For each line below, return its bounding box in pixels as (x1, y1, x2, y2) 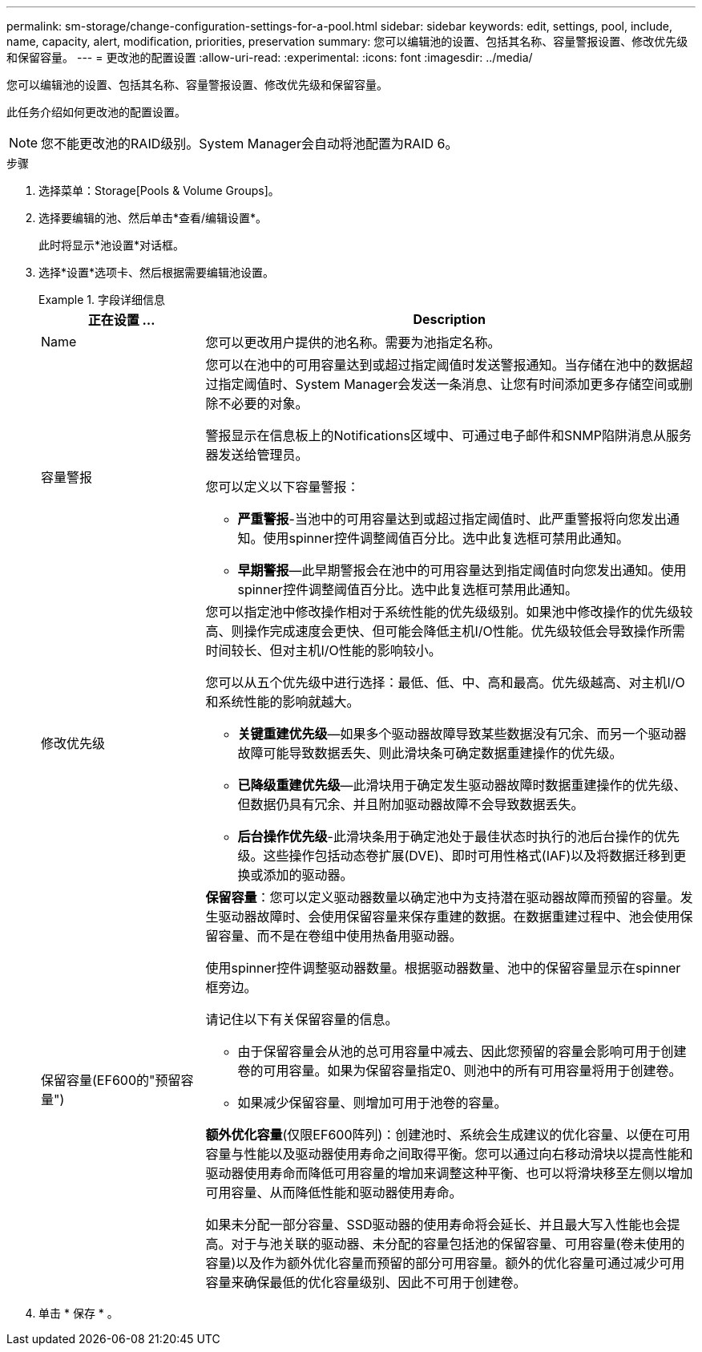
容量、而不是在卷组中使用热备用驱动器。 (218, 928, 462, 944)
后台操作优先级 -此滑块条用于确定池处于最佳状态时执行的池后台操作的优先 (237, 828, 680, 844)
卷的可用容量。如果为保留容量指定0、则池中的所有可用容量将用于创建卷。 (237, 1063, 682, 1079)
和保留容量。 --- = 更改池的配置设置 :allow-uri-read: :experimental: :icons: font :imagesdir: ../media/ (6, 51, 533, 64)
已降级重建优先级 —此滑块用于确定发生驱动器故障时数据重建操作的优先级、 (237, 777, 687, 793)
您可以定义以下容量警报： (205, 479, 360, 495)
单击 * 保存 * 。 (38, 1306, 119, 1320)
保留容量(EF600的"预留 (41, 1072, 181, 1088)
